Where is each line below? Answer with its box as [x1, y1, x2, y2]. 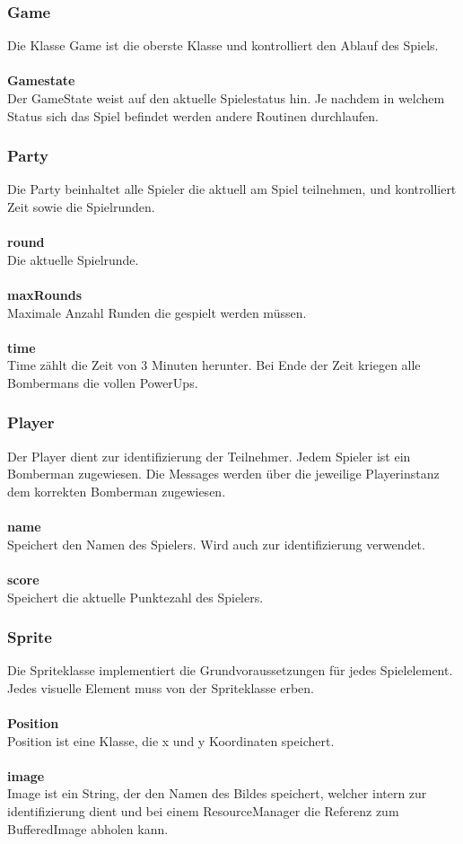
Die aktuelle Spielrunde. [7, 250, 139, 268]
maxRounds [7, 285, 83, 303]
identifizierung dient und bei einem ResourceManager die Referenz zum [7, 802, 399, 821]
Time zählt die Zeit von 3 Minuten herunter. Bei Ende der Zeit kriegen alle [7, 356, 421, 374]
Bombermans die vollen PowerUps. [7, 373, 198, 391]
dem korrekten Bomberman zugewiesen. [7, 481, 226, 500]
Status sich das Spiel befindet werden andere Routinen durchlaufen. [7, 106, 379, 125]
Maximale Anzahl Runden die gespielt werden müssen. [7, 303, 307, 321]
